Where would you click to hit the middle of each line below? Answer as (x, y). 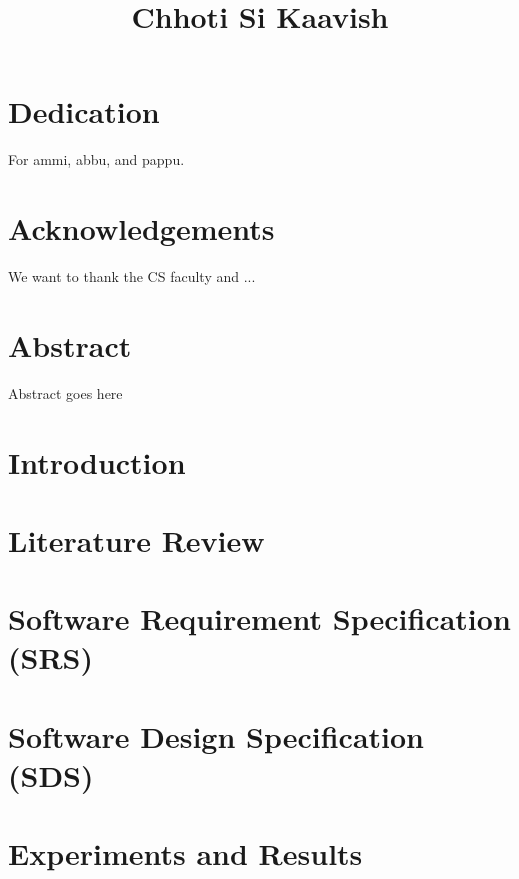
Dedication (84, 111)
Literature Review (136, 539)
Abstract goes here (65, 392)
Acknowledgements (141, 228)
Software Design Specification (216, 735)
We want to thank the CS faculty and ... (132, 276)
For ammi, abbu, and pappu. (96, 159)
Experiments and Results (185, 853)
